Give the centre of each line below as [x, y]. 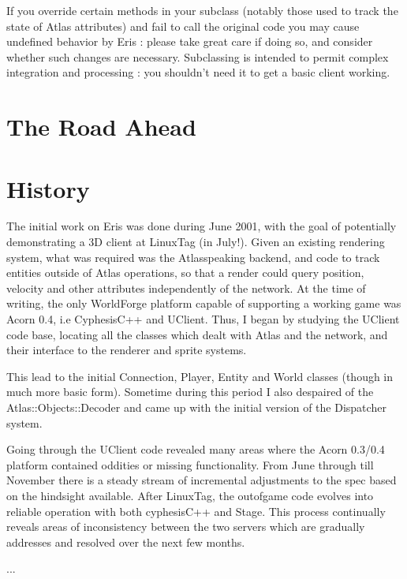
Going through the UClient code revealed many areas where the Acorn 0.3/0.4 [196, 449]
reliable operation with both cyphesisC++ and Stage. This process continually [196, 511]
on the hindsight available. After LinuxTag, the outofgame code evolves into [190, 495]
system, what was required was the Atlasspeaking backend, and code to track [193, 257]
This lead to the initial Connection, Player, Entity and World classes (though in [200, 376]
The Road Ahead [101, 127]
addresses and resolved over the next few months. [126, 542]
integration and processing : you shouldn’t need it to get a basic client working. [198, 72]
